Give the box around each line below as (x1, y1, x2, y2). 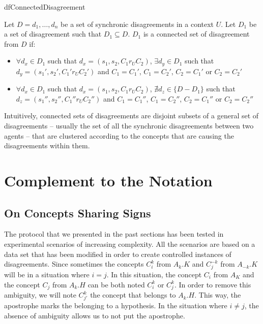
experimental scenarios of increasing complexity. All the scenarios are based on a (4, 239, 255, 249)
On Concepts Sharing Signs (4, 205, 151, 220)
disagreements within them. (4, 140, 90, 151)
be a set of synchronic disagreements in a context (61, 18, 214, 29)
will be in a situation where (4, 269, 90, 279)
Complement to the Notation (4, 170, 213, 191)
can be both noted (87, 279, 145, 289)
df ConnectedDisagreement (4, 2, 85, 12)
